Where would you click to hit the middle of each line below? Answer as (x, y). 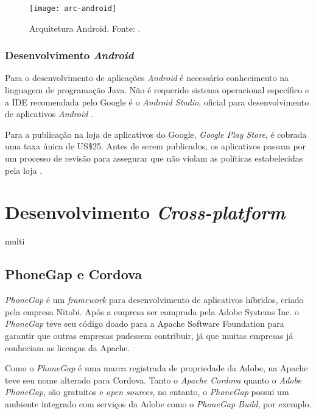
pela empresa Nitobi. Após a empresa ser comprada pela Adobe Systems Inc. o (152, 311)
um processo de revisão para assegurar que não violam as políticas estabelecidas (154, 158)
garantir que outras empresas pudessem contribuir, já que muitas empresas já (149, 335)
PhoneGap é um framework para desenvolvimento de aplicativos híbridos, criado (154, 300)
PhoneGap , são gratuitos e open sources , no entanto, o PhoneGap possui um (147, 392)
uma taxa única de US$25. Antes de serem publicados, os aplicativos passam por (156, 146)
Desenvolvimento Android (69, 55)
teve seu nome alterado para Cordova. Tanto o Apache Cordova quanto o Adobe (153, 380)
